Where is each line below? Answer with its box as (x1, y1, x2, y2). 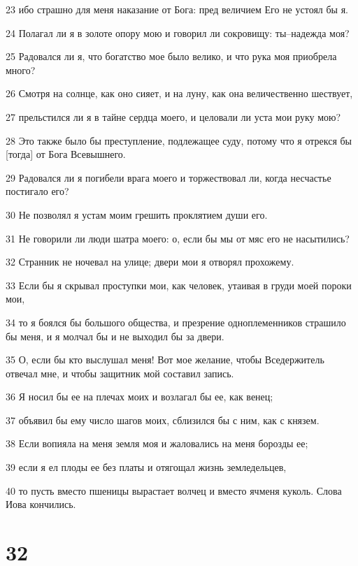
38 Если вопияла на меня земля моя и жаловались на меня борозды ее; (6, 436, 308, 451)
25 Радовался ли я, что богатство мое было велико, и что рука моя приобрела (6, 49, 337, 64)
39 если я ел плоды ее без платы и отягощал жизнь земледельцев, (6, 460, 287, 474)
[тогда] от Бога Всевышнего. (6, 147, 126, 161)
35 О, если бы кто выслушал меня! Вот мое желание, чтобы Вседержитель (6, 352, 324, 367)
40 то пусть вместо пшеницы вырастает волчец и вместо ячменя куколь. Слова (6, 483, 342, 498)
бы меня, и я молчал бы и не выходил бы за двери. (6, 328, 224, 343)
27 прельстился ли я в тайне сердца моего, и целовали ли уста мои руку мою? (6, 109, 341, 124)
